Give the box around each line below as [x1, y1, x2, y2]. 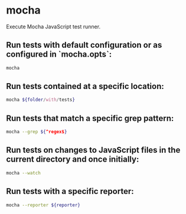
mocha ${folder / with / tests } [6, 97, 76, 103]
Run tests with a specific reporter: [6, 186, 134, 196]
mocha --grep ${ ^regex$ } [6, 129, 67, 135]
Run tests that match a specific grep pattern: [6, 113, 174, 123]
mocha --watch [6, 170, 41, 176]
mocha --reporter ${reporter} [6, 202, 81, 208]
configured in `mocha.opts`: [6, 50, 112, 60]
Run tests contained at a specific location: [6, 81, 164, 91]
